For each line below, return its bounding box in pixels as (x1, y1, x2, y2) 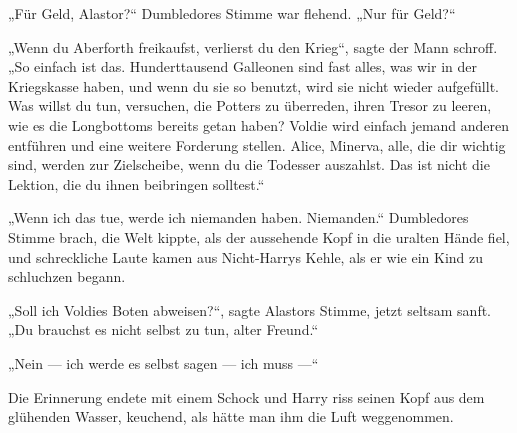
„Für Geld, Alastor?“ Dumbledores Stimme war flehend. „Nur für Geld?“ (8, 3, 456, 23)
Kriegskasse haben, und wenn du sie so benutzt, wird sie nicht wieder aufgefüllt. (8, 75, 499, 96)
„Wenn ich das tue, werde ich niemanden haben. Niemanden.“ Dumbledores (8, 207, 469, 228)
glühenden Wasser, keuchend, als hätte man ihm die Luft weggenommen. (8, 406, 454, 427)
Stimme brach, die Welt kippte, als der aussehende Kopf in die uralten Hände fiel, (8, 226, 510, 247)
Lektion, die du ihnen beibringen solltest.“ (8, 173, 265, 194)
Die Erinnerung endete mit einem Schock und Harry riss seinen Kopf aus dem (8, 386, 485, 407)
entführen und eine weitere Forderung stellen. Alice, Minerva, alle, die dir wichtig (8, 134, 506, 155)
